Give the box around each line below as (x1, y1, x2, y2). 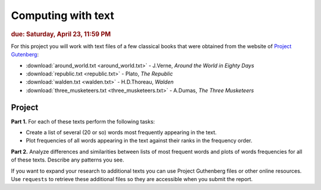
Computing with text (11, 9, 114, 22)
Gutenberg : (11, 51, 39, 58)
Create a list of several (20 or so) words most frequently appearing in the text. (26, 129, 217, 136)
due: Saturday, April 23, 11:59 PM (11, 30, 111, 38)
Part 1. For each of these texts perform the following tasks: (11, 118, 155, 125)
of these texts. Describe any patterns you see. (11, 156, 124, 163)
